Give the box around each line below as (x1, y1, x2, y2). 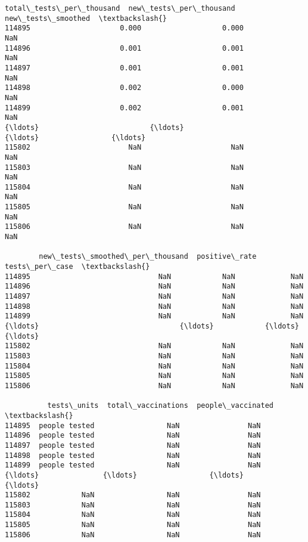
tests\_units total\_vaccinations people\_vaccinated (47, 401, 274, 410)
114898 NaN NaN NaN (5, 302, 304, 311)
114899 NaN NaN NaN (5, 312, 304, 321)
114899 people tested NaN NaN (5, 461, 261, 470)
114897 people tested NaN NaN (5, 441, 261, 450)
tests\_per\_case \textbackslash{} (5, 262, 150, 271)
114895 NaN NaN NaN (5, 272, 304, 281)
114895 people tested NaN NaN (5, 421, 261, 430)
